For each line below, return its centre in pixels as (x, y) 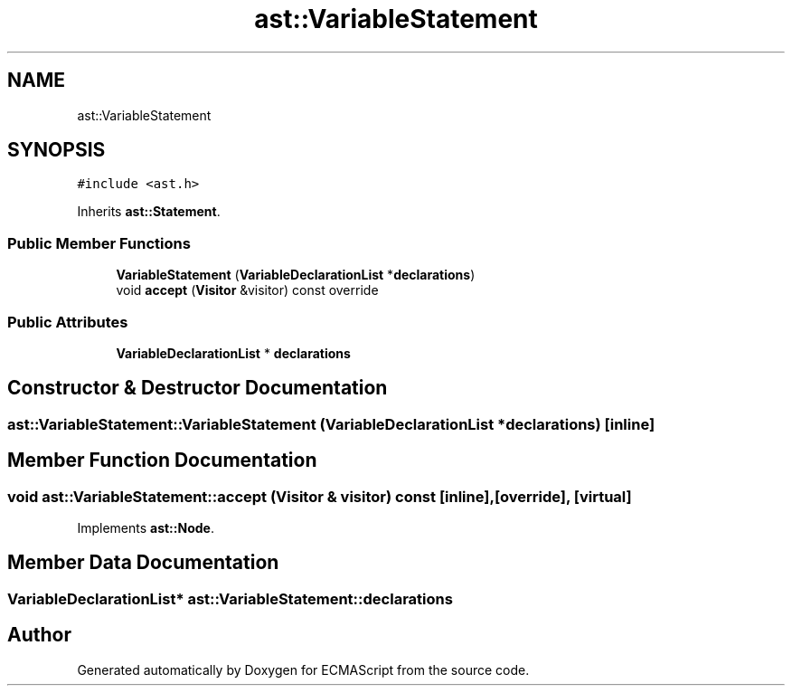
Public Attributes (68, 322)
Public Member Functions (99, 243)
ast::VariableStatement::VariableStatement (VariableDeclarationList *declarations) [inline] (331, 424)
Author (39, 635)
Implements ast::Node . (146, 528)
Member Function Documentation (162, 460)
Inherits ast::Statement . (149, 212)
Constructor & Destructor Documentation (198, 388)
